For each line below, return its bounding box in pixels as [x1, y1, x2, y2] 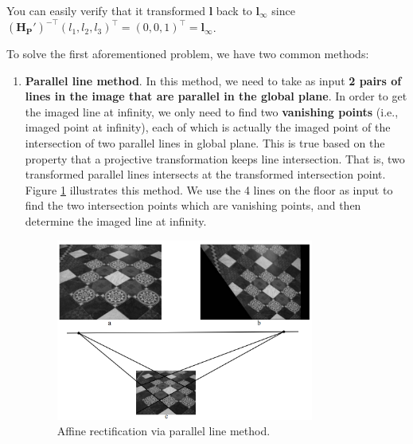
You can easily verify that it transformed [6, 2, 205, 18]
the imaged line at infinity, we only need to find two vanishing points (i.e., [25, 103, 399, 120]
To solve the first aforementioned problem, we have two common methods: [6, 45, 369, 62]
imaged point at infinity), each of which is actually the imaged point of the [25, 119, 391, 136]
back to [216, 2, 252, 18]
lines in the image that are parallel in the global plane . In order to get [25, 88, 407, 104]
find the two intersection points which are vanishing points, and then [25, 197, 361, 214]
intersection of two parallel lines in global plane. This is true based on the [25, 135, 385, 151]
